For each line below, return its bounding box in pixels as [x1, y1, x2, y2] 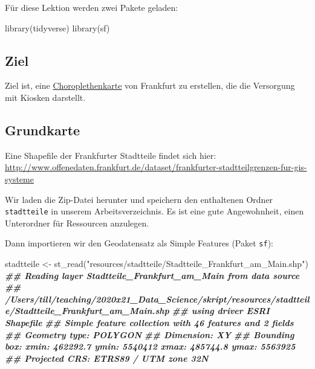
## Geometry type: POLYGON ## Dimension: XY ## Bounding [5, 328, 294, 341]
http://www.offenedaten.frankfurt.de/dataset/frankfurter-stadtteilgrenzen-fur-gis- [5, 161, 307, 173]
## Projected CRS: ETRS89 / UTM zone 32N [5, 351, 209, 364]
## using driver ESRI [172, 304, 270, 317]
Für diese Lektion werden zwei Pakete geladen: [5, 1, 178, 13]
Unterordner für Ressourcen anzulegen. [5, 216, 149, 229]
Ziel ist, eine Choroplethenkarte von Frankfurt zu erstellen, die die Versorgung [5, 79, 295, 92]
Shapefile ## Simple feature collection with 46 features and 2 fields [5, 316, 294, 329]
